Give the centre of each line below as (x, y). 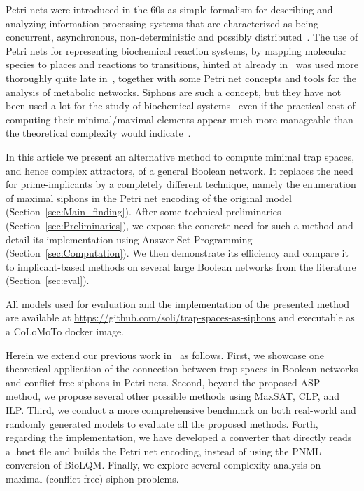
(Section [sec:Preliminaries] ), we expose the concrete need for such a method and (180, 225)
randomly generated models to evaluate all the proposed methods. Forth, (162, 423)
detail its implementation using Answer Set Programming (129, 239)
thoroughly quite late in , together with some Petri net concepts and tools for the (181, 78)
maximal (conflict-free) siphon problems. (92, 478)
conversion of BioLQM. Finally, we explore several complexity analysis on (163, 465)
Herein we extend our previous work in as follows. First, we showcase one (165, 355)
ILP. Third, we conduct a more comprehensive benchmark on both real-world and (181, 410)
